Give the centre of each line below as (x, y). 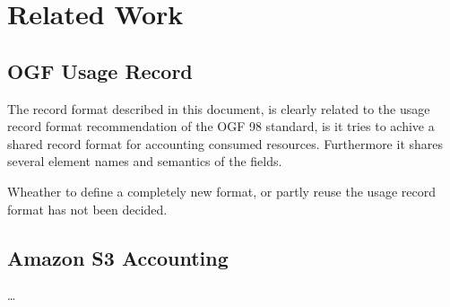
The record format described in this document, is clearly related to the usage (219, 108)
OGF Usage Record (100, 70)
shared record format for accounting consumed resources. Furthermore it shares (225, 143)
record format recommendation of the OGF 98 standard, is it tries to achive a (221, 126)
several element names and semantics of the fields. (145, 161)
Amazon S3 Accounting (118, 257)
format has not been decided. (87, 209)
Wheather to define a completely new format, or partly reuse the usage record (221, 191)
